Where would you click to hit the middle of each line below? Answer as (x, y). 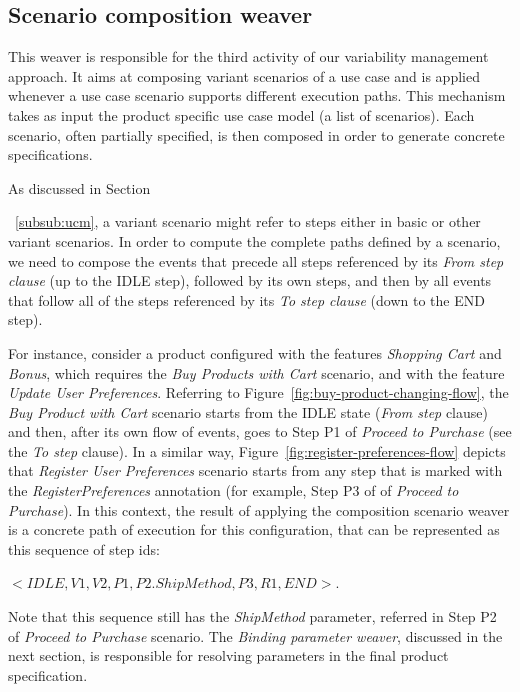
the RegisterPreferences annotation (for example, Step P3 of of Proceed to (233, 490)
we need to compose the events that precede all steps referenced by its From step (256, 260)
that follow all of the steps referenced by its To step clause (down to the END (246, 299)
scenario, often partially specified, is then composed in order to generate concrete (256, 134)
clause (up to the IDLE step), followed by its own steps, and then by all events (250, 280)
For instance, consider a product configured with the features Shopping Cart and (255, 352)
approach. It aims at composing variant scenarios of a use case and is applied (244, 75)
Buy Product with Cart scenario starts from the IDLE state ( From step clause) (248, 411)
